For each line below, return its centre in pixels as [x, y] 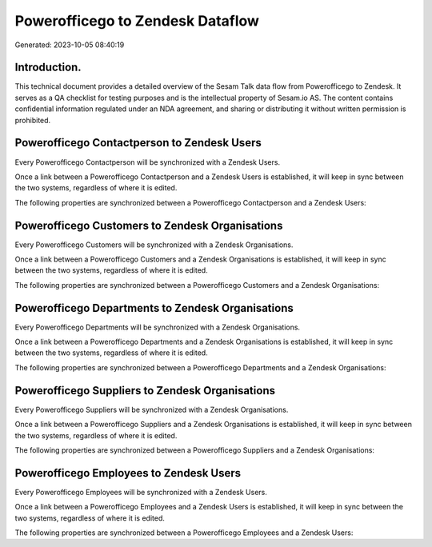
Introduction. [48, 68]
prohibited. [33, 120]
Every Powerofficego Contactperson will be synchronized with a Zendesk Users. [147, 162]
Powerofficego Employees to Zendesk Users [128, 473]
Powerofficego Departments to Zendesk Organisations [154, 308]
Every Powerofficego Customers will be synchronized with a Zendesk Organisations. [154, 245]
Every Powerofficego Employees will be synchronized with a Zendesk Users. [141, 492]
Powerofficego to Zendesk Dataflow [137, 21]
